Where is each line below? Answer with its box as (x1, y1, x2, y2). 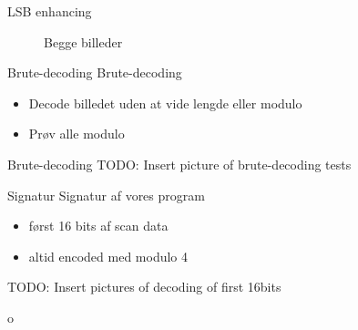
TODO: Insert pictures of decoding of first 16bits (7, 277, 281, 296)
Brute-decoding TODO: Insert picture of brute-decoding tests (7, 154, 352, 173)
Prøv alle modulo (28, 124, 125, 143)
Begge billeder (44, 32, 123, 51)
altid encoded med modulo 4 (28, 246, 189, 265)
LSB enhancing (7, 2, 92, 20)
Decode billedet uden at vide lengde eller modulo (28, 93, 302, 112)
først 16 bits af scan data (28, 216, 169, 235)
